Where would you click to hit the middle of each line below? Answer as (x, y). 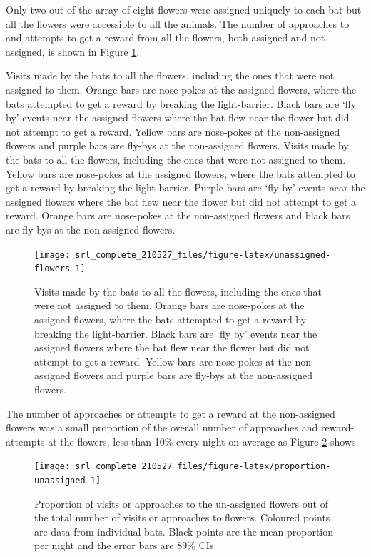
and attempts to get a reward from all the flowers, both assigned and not (166, 37)
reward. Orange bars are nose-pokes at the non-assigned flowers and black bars (178, 215)
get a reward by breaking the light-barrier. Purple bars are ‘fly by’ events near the (185, 187)
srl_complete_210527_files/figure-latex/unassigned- (203, 255)
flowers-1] (60, 269)
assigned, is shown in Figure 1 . (73, 51)
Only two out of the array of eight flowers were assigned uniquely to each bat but (184, 9)
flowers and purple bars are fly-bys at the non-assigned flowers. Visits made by (177, 145)
